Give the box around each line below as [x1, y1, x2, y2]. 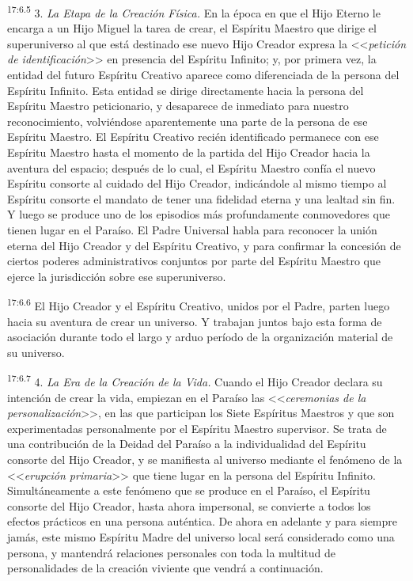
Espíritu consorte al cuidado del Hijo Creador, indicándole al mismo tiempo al [7, 175, 387, 192]
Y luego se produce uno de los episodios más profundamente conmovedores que [7, 206, 390, 222]
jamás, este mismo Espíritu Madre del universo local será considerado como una [7, 528, 395, 545]
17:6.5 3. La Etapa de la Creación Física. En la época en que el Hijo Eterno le [7, 2, 381, 21]
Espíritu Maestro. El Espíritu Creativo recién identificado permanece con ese [7, 128, 379, 145]
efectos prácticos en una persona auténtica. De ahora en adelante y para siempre [7, 513, 397, 530]
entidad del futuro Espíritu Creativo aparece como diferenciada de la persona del [7, 66, 400, 83]
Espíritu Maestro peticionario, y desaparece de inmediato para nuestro [7, 97, 349, 114]
